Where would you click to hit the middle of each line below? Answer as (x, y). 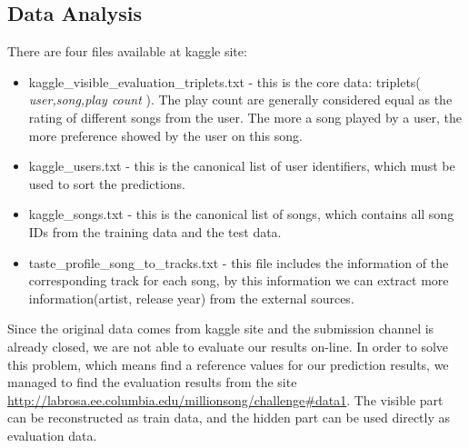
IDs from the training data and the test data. (155, 231)
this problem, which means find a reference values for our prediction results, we (228, 364)
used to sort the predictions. (107, 183)
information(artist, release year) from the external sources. (191, 298)
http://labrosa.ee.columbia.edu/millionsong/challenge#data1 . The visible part (225, 399)
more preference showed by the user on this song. (165, 135)
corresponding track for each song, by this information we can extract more (239, 280)
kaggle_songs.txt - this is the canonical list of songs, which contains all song (241, 214)
